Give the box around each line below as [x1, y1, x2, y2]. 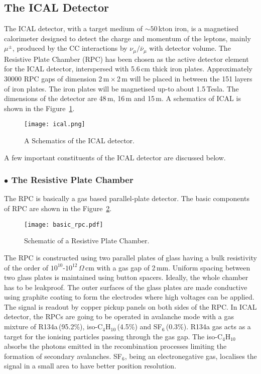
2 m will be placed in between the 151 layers [116, 73, 252, 84]
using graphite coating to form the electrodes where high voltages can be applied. [4, 292, 254, 302]
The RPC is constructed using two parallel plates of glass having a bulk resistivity [4, 252, 257, 262]
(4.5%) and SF [117, 321, 162, 332]
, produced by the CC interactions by [12, 43, 127, 53]
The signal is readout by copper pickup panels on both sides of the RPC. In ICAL [4, 301, 257, 312]
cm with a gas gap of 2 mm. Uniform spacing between [85, 262, 250, 272]
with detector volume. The [149, 43, 231, 53]
